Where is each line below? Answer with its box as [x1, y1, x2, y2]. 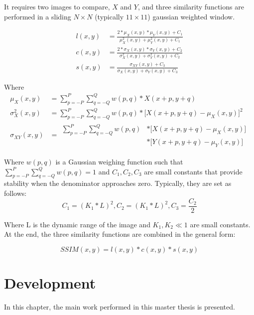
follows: [4, 188, 27, 198]
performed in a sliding [4, 11, 71, 21]
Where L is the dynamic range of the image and [4, 219, 150, 229]
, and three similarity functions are [137, 1, 244, 11]
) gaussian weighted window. [147, 11, 235, 21]
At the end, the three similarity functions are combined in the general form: [4, 229, 236, 239]
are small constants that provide [144, 166, 243, 176]
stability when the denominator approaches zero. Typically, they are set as [4, 178, 232, 188]
